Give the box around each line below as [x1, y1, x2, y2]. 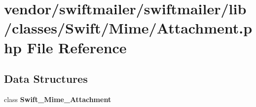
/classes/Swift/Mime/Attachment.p [4, 18, 253, 38]
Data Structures [4, 71, 88, 86]
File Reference [27, 37, 127, 57]
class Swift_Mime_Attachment [4, 94, 111, 104]
